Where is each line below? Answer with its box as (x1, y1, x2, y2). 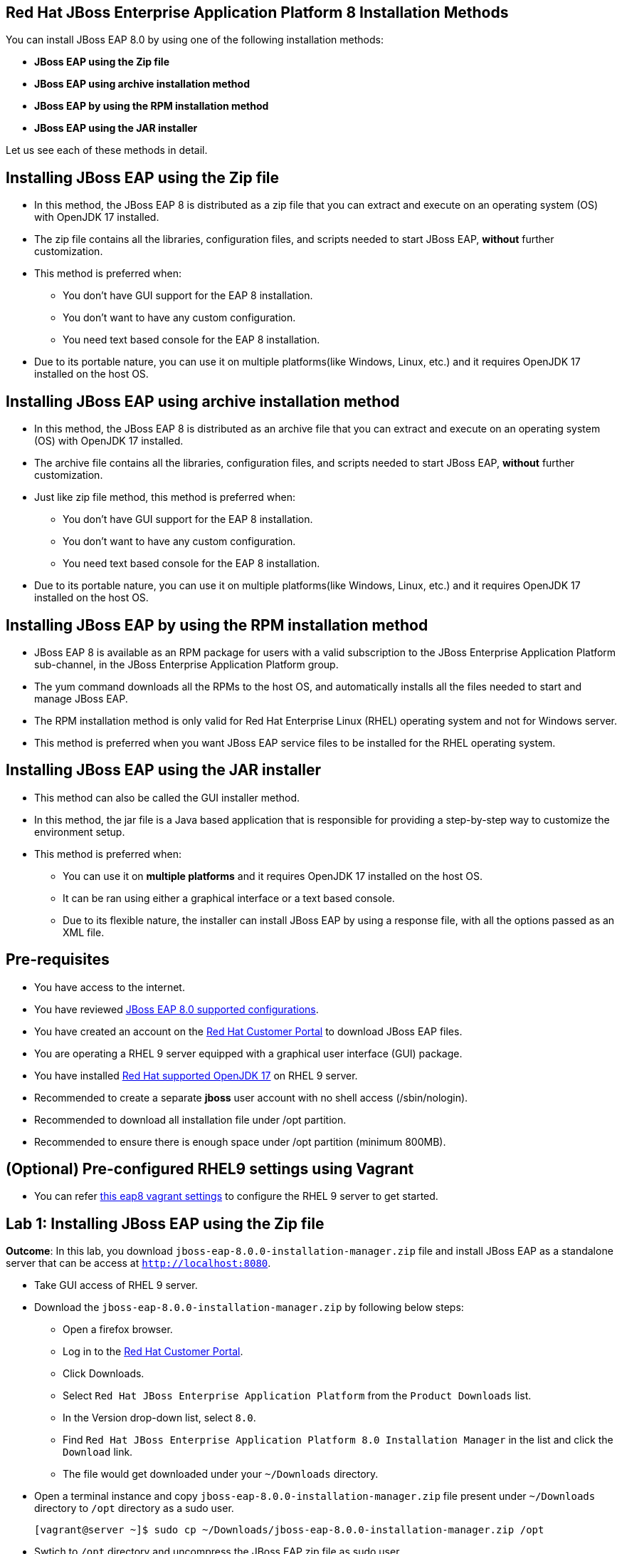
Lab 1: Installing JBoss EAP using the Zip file (6, 1214, 325, 1233)
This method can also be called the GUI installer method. (34, 791, 300, 804)
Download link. (63, 1446, 133, 1459)
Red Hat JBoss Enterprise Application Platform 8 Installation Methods (6, 4, 509, 21)
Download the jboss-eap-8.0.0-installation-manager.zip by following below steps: (34, 1301, 464, 1314)
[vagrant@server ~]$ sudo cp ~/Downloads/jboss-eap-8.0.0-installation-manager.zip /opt (34, 1524, 544, 1536)
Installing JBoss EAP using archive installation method (6, 392, 400, 410)
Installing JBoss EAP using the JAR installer (6, 761, 322, 779)
